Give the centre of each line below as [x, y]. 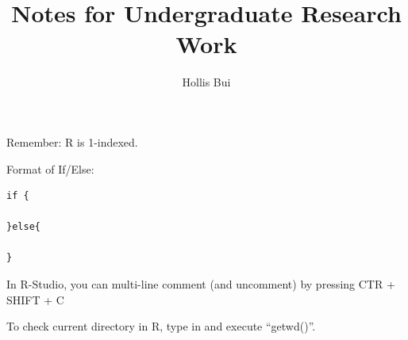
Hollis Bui [206, 82]
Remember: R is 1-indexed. [72, 141]
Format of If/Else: [50, 168]
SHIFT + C [35, 299]
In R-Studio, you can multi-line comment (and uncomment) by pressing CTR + [201, 284]
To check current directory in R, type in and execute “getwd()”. [161, 326]
